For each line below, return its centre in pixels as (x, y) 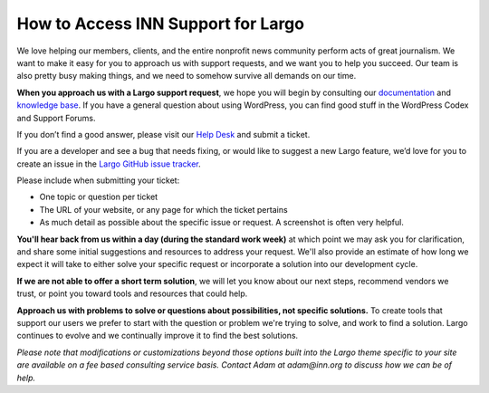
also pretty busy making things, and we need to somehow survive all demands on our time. (187, 76)
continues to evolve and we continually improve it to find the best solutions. (158, 336)
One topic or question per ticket (99, 197)
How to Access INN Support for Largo (161, 24)
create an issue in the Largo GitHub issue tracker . (109, 164)
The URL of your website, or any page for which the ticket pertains (164, 209)
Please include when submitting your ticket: (98, 180)
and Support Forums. (56, 118)
